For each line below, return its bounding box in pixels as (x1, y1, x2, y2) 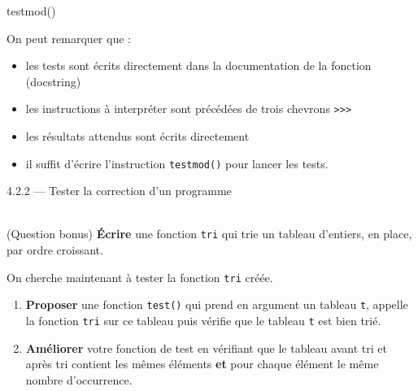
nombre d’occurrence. (25, 371, 133, 388)
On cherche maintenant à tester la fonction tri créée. (7, 268, 273, 285)
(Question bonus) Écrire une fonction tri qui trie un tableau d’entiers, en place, (7, 225, 412, 242)
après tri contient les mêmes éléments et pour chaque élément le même (25, 355, 379, 372)
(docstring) (25, 72, 81, 89)
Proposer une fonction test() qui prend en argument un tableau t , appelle (25, 296, 408, 313)
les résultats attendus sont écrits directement (25, 128, 250, 145)
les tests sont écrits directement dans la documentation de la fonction (25, 57, 372, 74)
